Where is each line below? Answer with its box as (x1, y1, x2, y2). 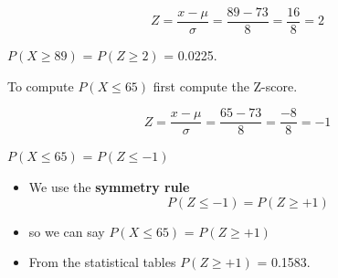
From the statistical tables (28, 252, 176, 272)
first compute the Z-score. (153, 76, 298, 95)
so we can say (28, 221, 105, 241)
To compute (7, 76, 74, 95)
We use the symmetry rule (28, 176, 190, 196)
